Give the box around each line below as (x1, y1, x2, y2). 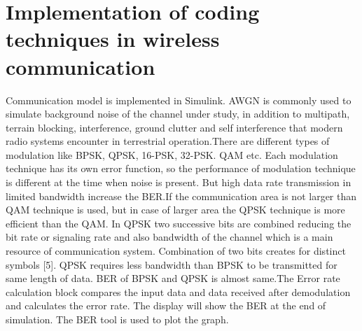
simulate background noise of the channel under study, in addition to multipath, (6, 106, 350, 121)
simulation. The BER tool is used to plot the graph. (6, 312, 229, 326)
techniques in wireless (6, 24, 220, 53)
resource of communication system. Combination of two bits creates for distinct (6, 244, 346, 258)
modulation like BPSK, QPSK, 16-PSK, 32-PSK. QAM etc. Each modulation (6, 147, 338, 162)
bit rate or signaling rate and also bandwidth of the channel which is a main (6, 230, 333, 244)
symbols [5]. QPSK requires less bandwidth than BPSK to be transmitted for (6, 257, 337, 272)
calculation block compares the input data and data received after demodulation (6, 284, 351, 299)
